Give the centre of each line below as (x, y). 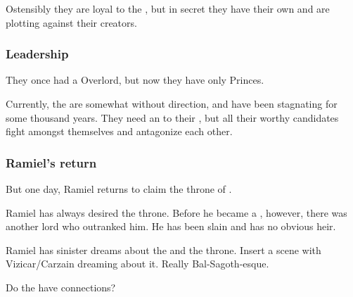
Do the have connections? (61, 287)
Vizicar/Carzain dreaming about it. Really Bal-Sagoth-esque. (137, 264)
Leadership (37, 54)
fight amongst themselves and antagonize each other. (119, 131)
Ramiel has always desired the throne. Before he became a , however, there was (176, 212)
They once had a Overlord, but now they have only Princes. (135, 80)
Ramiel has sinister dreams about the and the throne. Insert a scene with (163, 249)
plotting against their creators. (71, 22)
